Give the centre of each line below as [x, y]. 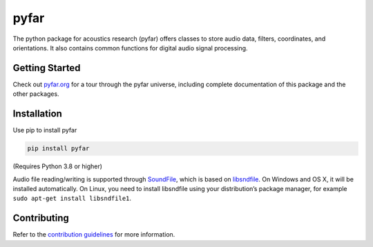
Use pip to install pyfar [45, 130]
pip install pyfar [58, 149]
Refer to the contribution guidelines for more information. [94, 235]
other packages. [36, 94]
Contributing [41, 218]
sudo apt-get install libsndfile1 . [72, 198]
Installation [37, 114]
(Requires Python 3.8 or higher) [58, 166]
